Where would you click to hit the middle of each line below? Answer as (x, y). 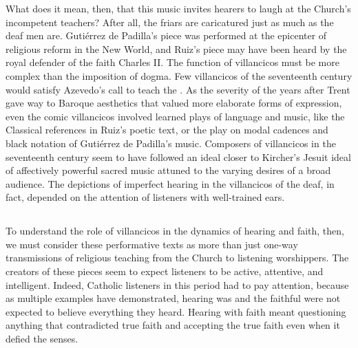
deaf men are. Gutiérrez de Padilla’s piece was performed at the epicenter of (166, 35)
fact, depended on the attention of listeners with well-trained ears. (145, 197)
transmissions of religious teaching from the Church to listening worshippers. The (177, 258)
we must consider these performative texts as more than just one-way (152, 244)
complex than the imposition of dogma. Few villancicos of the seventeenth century (179, 75)
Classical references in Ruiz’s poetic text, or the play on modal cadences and (167, 130)
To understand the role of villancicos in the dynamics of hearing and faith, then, (175, 231)
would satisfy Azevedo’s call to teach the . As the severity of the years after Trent (178, 89)
